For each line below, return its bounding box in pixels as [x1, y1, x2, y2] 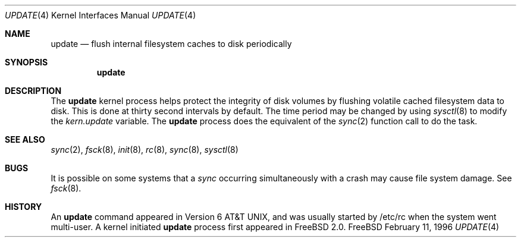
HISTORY [5, 202, 42, 212]
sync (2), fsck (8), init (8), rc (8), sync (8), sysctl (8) [51, 144, 238, 155]
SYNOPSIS [5, 57, 48, 67]
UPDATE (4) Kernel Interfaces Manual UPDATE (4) [5, 10, 196, 20]
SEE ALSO [5, 134, 45, 144]
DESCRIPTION [5, 86, 62, 96]
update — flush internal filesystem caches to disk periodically [51, 39, 292, 49]
